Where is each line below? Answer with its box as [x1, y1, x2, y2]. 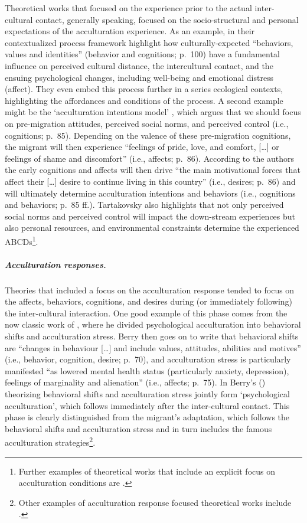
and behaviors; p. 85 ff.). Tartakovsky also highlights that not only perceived [5, 198, 284, 211]
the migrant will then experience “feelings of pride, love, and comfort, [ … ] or [5, 140, 279, 153]
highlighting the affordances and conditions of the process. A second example [5, 94, 283, 106]
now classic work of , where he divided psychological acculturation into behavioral [5, 318, 301, 331]
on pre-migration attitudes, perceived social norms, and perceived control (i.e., [5, 117, 289, 129]
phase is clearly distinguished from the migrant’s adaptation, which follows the [5, 411, 290, 423]
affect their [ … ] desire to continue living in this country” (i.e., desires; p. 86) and [5, 175, 296, 187]
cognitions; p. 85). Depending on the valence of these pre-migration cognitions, [5, 129, 291, 141]
